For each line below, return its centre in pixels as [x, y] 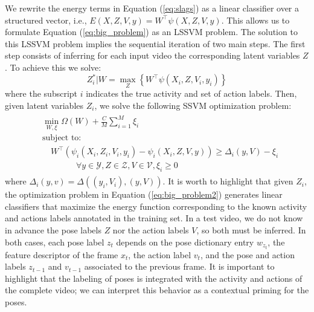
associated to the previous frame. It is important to [179, 266]
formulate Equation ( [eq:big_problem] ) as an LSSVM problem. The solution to [151, 32]
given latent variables [44, 105]
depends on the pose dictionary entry [185, 242]
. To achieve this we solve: [53, 67]
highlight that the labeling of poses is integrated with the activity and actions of [154, 278]
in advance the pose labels [53, 229]
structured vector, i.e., [46, 20]
